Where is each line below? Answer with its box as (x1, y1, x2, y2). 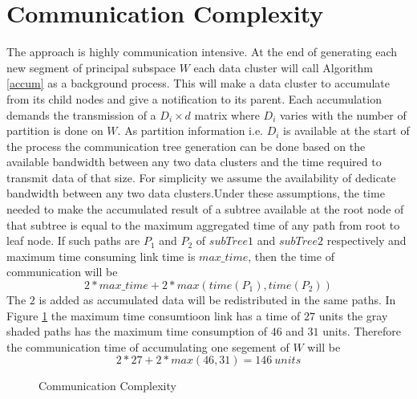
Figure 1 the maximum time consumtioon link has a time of (6, 307, 301, 324)
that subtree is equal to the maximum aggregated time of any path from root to (6, 216, 400, 233)
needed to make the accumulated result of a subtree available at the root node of (6, 201, 404, 218)
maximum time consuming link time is (6, 247, 196, 264)
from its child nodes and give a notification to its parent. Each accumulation (6, 90, 382, 107)
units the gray (318, 307, 388, 324)
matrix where (194, 106, 260, 123)
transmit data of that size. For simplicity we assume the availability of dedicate (6, 169, 396, 185)
